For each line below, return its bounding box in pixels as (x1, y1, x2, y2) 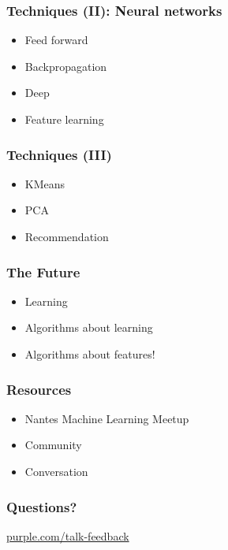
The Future (6, 262, 80, 281)
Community (24, 437, 82, 453)
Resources (6, 379, 72, 399)
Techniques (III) (6, 144, 112, 164)
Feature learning (24, 111, 104, 127)
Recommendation (24, 229, 109, 244)
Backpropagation (24, 58, 107, 74)
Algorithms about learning (24, 319, 153, 336)
